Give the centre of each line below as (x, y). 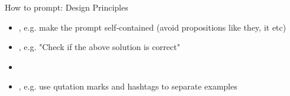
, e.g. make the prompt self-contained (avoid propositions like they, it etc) (152, 27)
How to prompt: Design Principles (67, 7)
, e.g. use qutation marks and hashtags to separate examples (128, 86)
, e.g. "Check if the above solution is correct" (99, 47)
